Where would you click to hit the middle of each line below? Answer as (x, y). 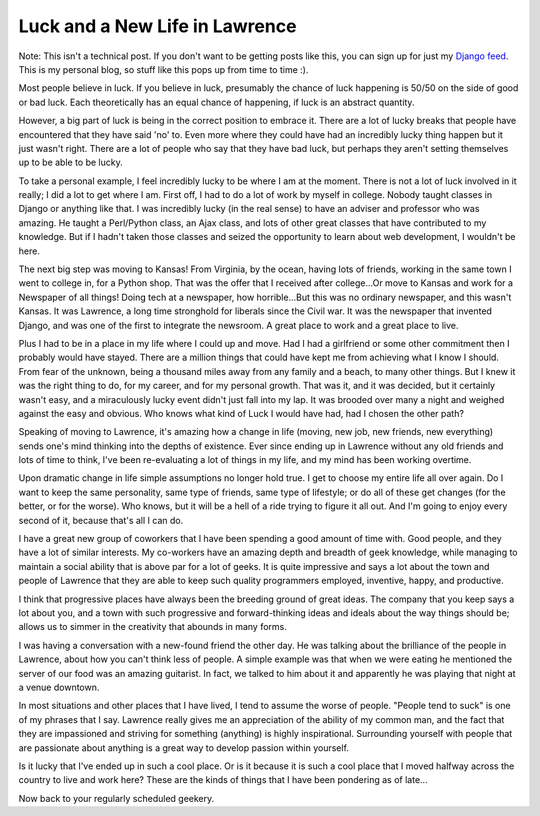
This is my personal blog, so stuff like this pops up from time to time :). (163, 69)
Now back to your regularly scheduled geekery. (116, 798)
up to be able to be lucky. (71, 162)
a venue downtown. (59, 687)
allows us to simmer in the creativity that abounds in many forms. (152, 627)
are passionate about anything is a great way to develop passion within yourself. (184, 747)
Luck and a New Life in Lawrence (157, 26)
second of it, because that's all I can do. (101, 520)
